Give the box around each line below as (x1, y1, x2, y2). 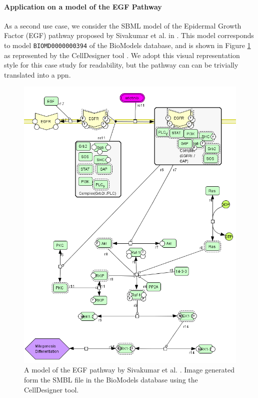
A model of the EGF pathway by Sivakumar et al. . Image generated (24, 364, 234, 375)
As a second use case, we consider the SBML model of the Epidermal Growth (4, 20, 241, 31)
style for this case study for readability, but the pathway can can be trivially (4, 60, 238, 70)
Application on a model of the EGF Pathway (4, 1, 162, 12)
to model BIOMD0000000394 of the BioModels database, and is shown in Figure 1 (4, 40, 251, 50)
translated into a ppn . (4, 69, 71, 80)
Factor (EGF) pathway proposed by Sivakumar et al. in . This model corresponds (4, 30, 254, 41)
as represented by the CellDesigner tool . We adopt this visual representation (4, 50, 240, 60)
